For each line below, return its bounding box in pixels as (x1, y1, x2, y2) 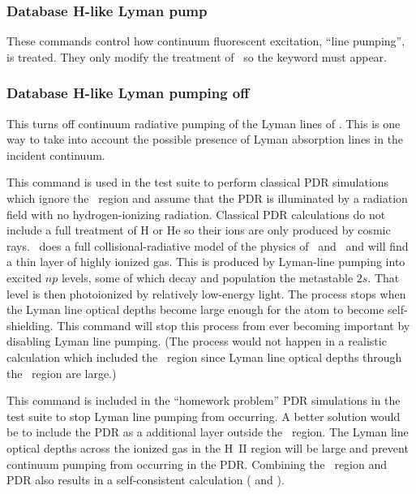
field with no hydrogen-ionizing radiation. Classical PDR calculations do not (6, 205, 386, 222)
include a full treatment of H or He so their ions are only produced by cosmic (6, 221, 391, 238)
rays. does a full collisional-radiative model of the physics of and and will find (6, 237, 409, 254)
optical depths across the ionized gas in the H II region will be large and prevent (6, 439, 409, 456)
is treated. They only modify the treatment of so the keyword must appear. (6, 48, 387, 65)
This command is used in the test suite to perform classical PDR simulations (6, 174, 389, 191)
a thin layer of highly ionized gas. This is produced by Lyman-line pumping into (6, 253, 405, 270)
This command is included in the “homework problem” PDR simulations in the (6, 392, 401, 409)
